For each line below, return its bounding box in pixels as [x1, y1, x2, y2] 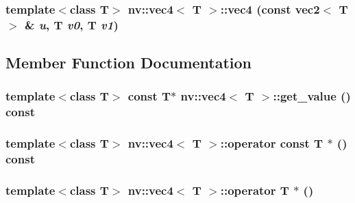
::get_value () [273, 87, 351, 105]
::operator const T [220, 135, 323, 152]
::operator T [220, 182, 289, 198]
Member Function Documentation [5, 52, 252, 73]
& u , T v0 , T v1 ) [24, 16, 119, 33]
